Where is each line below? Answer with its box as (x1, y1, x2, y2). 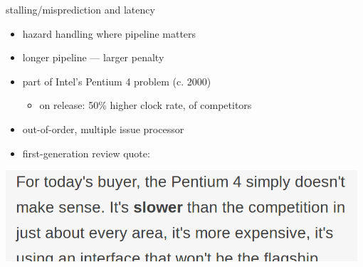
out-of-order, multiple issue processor (22, 121, 184, 136)
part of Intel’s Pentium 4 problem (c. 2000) (22, 73, 211, 88)
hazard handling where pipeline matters (22, 26, 196, 41)
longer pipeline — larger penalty (22, 50, 164, 65)
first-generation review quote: (22, 145, 150, 160)
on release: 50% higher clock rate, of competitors (39, 98, 252, 112)
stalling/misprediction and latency (6, 2, 155, 16)
